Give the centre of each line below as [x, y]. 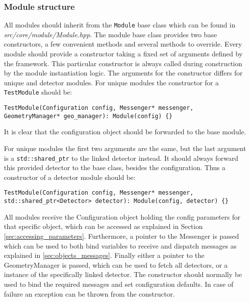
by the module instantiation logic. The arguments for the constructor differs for [123, 73]
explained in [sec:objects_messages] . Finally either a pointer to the [104, 255]
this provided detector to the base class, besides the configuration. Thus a [115, 167]
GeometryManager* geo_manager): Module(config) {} [88, 116]
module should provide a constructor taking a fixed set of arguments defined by [123, 54]
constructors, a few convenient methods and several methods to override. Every [123, 44]
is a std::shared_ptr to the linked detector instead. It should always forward [121, 158]
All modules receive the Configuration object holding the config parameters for [122, 216]
